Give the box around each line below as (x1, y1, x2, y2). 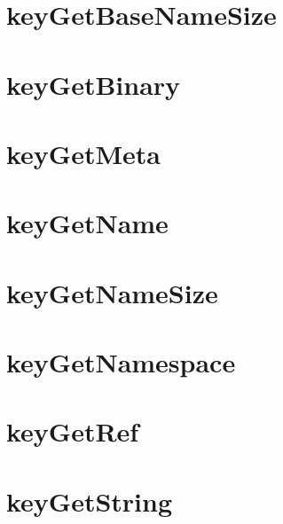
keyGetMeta (6, 135, 161, 171)
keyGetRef (6, 413, 139, 450)
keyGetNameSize (6, 274, 218, 310)
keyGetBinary (6, 66, 181, 102)
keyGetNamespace (6, 344, 236, 380)
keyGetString (6, 482, 173, 519)
